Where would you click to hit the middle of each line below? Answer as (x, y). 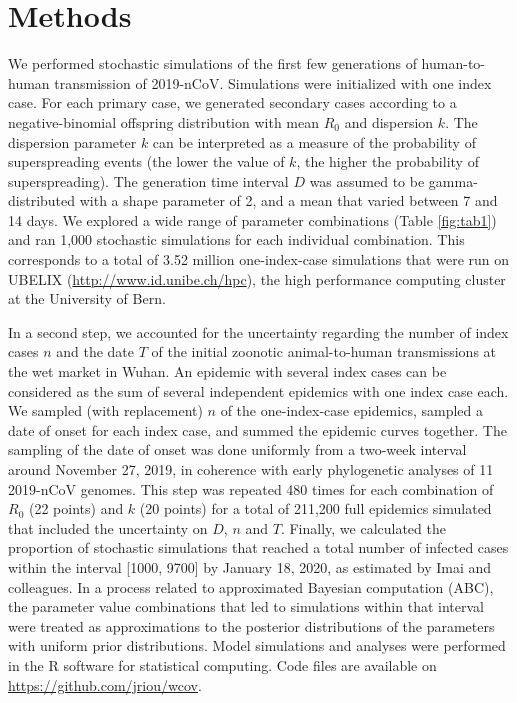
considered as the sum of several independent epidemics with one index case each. (258, 390)
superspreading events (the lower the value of (146, 161)
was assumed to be (367, 180)
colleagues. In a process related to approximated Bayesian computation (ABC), (251, 586)
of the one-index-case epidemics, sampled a (351, 410)
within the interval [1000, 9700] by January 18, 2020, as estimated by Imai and (250, 566)
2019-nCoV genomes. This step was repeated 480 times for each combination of (251, 488)
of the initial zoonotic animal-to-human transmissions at (324, 351)
